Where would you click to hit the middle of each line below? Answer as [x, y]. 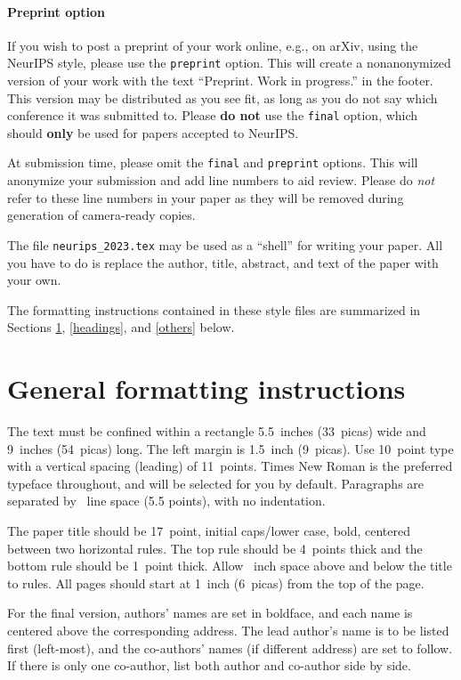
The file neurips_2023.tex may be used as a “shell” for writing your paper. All [225, 244]
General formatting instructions [206, 389]
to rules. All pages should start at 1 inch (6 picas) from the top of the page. [216, 583]
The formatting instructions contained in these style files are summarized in [214, 309]
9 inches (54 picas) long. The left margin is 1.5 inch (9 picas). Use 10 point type [230, 448]
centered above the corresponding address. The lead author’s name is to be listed [228, 631]
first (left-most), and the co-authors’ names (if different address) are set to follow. [230, 648]
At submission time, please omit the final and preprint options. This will [213, 162]
